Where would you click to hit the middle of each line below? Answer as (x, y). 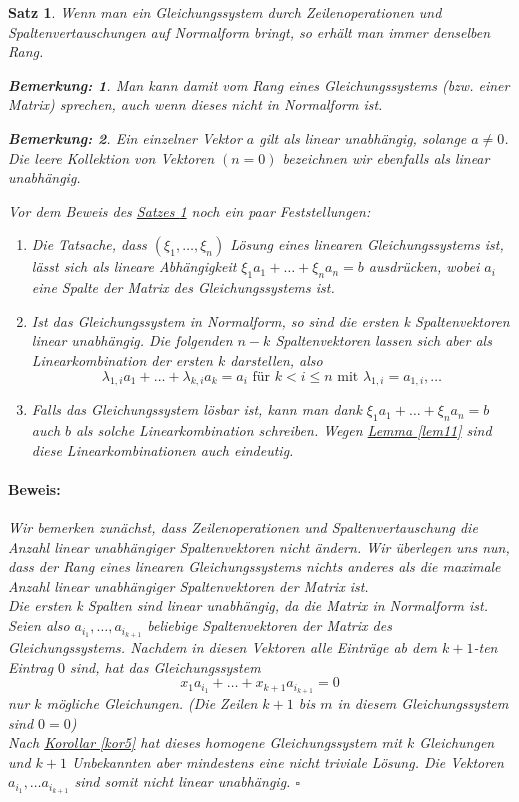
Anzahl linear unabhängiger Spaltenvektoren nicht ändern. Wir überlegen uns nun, (259, 546)
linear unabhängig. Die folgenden (132, 340)
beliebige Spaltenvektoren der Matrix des (269, 625)
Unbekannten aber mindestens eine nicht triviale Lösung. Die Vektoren (287, 761)
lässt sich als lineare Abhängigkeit (134, 266)
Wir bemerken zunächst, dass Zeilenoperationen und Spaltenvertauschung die (243, 527)
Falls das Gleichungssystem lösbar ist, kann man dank (196, 409)
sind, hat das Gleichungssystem (165, 666)
